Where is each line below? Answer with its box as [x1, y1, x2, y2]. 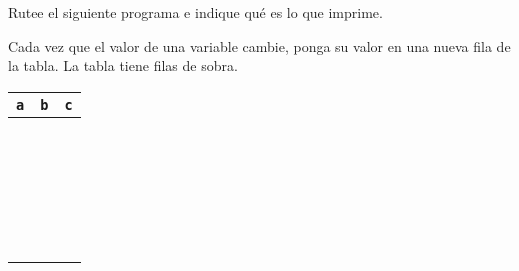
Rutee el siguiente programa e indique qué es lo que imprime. [8, 2, 383, 22]
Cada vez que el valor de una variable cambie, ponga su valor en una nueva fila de [8, 35, 511, 56]
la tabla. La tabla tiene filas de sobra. [8, 55, 238, 76]
